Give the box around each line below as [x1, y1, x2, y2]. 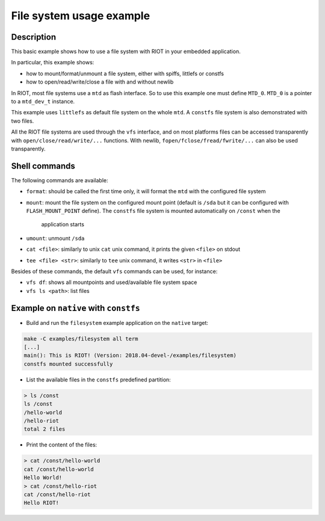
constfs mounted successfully [23, 360, 113, 367]
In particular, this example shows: [11, 59, 94, 66]
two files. [11, 117, 34, 125]
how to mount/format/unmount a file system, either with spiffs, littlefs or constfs [26, 70, 224, 77]
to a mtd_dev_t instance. [11, 98, 75, 105]
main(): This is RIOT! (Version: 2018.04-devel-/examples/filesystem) [23, 352, 237, 359]
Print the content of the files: [26, 441, 97, 448]
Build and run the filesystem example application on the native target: [26, 319, 209, 326]
